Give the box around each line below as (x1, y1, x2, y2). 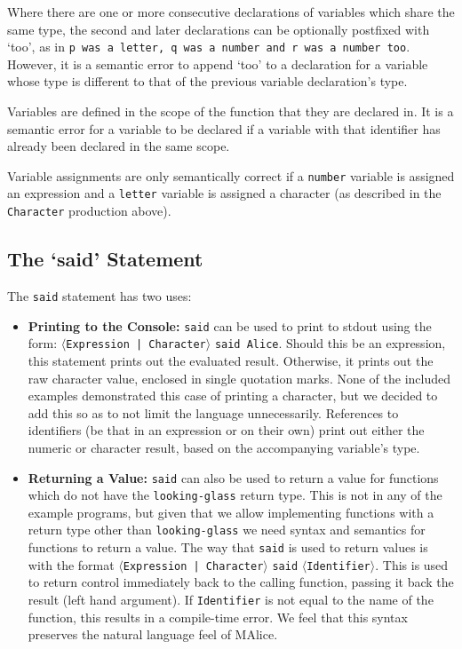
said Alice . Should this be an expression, (214, 334, 446, 352)
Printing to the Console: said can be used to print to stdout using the (28, 316, 432, 335)
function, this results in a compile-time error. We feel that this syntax (28, 607, 408, 626)
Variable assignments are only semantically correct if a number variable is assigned (7, 166, 455, 185)
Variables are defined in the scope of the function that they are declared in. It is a (7, 102, 454, 121)
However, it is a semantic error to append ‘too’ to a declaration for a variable (7, 54, 428, 73)
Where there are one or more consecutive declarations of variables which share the (7, 3, 455, 20)
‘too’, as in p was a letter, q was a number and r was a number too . (7, 37, 410, 56)
